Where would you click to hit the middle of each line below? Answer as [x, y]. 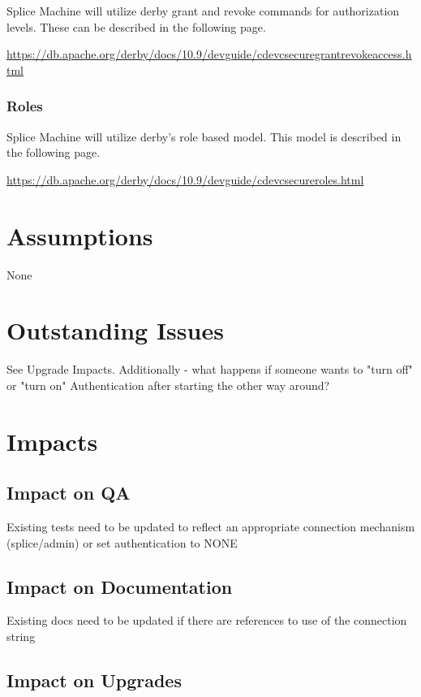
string [21, 636]
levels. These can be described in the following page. [136, 26]
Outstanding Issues [115, 330]
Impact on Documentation [120, 586]
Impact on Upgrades [94, 680]
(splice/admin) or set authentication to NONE [122, 542]
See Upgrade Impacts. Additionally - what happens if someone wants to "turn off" [210, 369]
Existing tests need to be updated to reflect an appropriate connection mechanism [211, 526]
